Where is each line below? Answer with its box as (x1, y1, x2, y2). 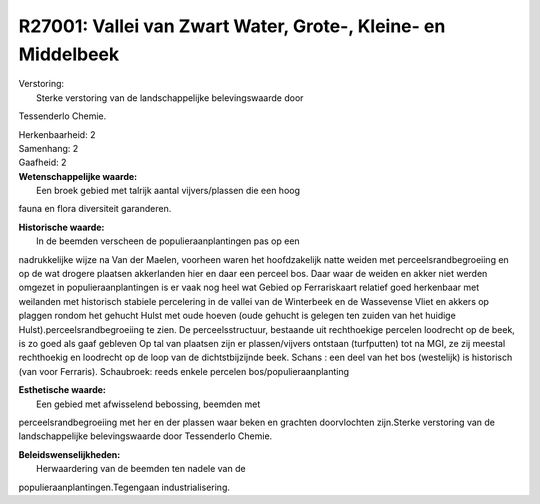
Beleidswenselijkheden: (18, 448, 121, 460)
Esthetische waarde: (18, 384, 107, 396)
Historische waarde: (18, 221, 105, 233)
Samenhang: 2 (18, 142, 79, 154)
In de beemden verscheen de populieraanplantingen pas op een (36, 235, 300, 247)
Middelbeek (18, 43, 120, 65)
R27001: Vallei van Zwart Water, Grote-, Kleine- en (18, 15, 446, 37)
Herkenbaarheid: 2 (18, 128, 96, 140)
